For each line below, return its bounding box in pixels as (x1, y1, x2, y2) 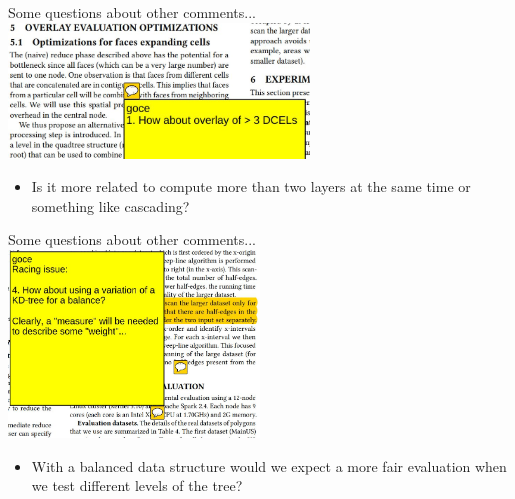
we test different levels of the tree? (31, 475, 243, 496)
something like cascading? (31, 195, 190, 216)
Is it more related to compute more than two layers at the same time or (31, 176, 471, 197)
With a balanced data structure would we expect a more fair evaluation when (31, 455, 507, 476)
